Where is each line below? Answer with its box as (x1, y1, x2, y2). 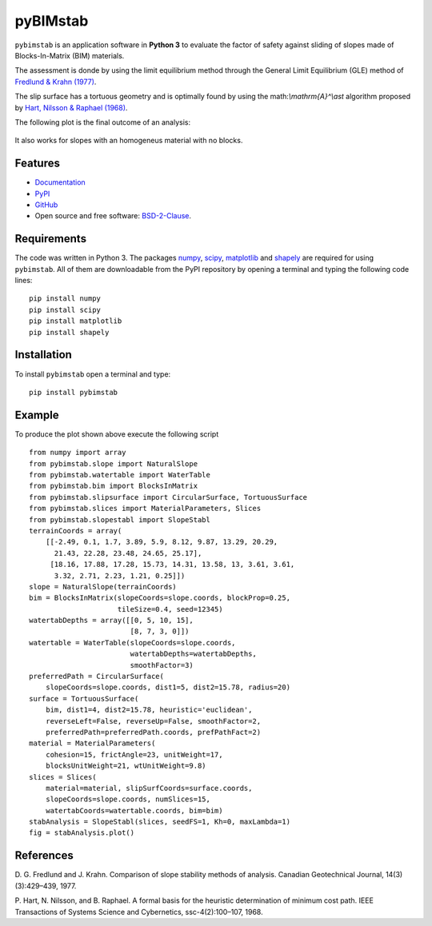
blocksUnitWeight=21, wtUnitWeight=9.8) (45, 761, 207, 771)
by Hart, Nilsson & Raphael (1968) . (14, 102, 128, 112)
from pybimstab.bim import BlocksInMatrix (29, 481, 198, 491)
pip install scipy (29, 305, 102, 314)
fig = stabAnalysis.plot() (29, 828, 135, 837)
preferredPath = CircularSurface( (29, 672, 164, 681)
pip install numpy (29, 294, 102, 303)
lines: (14, 276, 33, 285)
